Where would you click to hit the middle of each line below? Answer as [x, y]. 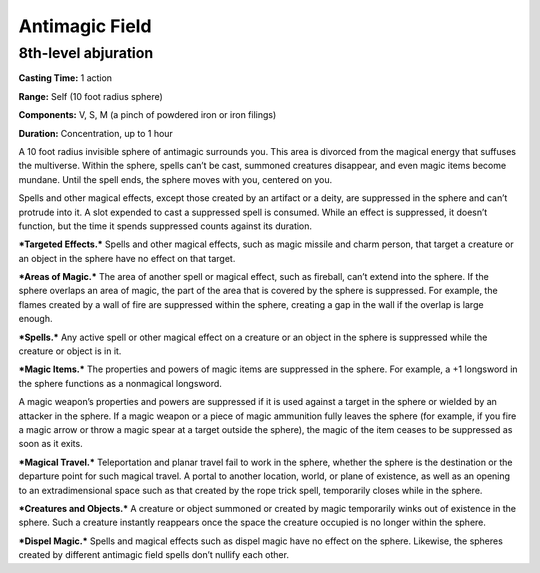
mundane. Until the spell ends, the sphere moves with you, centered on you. [175, 179]
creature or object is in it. [70, 351]
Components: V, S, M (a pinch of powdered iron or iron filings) [147, 115]
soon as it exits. [51, 444]
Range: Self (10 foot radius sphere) [91, 96]
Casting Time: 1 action [65, 78]
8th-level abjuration [86, 53]
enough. [36, 319]
